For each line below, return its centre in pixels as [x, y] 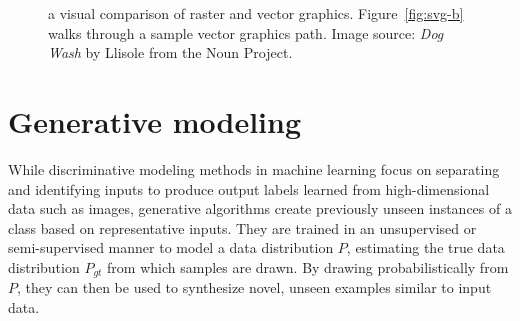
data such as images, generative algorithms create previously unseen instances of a [260, 208]
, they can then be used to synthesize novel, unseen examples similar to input [254, 287]
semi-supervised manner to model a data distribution [171, 247]
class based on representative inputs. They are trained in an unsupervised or [242, 227]
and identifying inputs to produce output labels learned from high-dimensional [249, 188]
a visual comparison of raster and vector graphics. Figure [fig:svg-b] [256, 13]
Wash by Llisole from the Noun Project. [170, 52]
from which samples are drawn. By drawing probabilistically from [308, 266]
